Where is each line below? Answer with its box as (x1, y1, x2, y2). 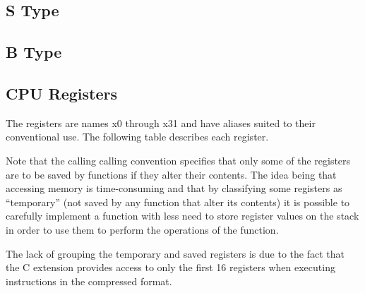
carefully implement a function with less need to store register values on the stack (6, 208, 359, 223)
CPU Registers (6, 82, 118, 104)
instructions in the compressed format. (6, 273, 172, 288)
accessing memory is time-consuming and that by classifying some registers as (6, 181, 342, 196)
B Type (6, 41, 62, 63)
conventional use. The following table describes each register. (6, 129, 269, 144)
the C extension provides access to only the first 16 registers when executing (6, 260, 335, 275)
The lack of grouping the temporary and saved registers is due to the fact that (6, 246, 345, 261)
